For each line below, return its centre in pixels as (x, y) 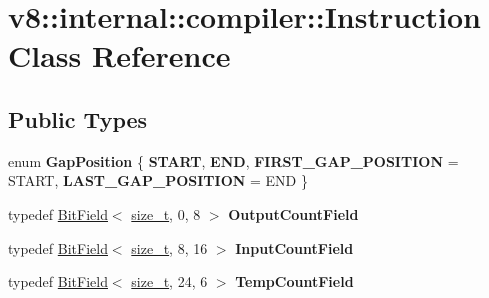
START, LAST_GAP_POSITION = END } (158, 180)
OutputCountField (293, 213)
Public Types (78, 118)
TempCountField (294, 281)
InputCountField (294, 247)
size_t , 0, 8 (166, 213)
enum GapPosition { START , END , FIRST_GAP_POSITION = (233, 160)
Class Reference (119, 55)
